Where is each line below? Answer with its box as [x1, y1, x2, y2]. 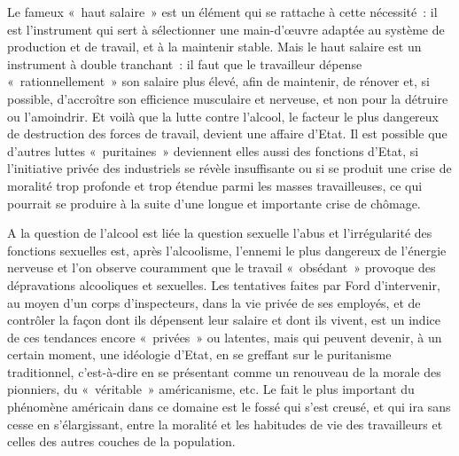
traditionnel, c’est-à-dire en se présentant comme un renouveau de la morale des [7, 362, 441, 381]
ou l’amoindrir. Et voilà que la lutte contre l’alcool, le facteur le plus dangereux [7, 106, 440, 125]
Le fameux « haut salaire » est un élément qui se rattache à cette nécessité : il [7, 3, 438, 20]
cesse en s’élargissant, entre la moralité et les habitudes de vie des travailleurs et [7, 414, 443, 433]
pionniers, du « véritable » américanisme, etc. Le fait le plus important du [7, 380, 415, 398]
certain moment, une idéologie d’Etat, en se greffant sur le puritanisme [7, 345, 392, 364]
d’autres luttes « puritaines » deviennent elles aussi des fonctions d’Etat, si [7, 141, 419, 160]
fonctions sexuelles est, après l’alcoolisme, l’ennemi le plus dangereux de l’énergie [7, 240, 447, 259]
